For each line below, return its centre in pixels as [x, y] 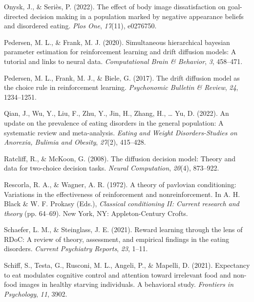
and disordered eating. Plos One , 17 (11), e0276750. [80, 26]
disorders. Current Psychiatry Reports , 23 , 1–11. [76, 248]
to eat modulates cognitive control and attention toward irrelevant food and [117, 274]
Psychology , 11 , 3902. [36, 293]
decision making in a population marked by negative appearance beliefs [137, 16]
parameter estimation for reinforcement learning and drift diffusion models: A [120, 52]
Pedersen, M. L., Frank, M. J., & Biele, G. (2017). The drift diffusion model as [122, 77]
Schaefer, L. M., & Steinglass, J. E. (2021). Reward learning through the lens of [123, 229]
